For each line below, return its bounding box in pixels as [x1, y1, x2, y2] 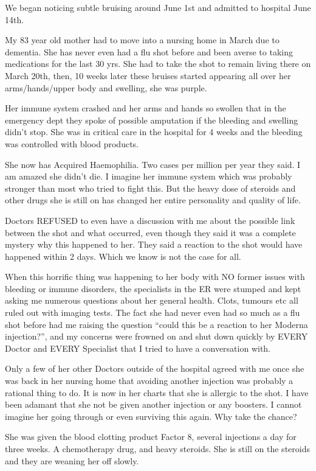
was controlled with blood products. [5, 137, 139, 150]
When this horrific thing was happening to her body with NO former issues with [5, 270, 305, 283]
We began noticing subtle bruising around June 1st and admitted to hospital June [5, 1, 311, 13]
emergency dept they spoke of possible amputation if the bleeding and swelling [5, 113, 298, 126]
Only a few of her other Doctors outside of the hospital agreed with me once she [5, 362, 304, 375]
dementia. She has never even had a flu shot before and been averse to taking [5, 45, 293, 58]
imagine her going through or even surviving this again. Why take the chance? [5, 410, 297, 422]
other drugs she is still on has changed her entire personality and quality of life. [5, 194, 301, 206]
